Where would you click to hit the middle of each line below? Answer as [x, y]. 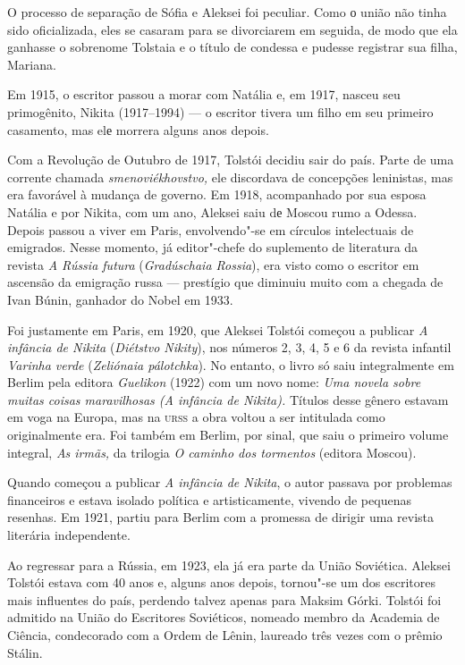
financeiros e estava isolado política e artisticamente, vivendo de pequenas [209, 499]
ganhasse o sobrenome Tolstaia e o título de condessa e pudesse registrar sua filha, [232, 47]
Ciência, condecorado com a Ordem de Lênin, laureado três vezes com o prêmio [225, 635]
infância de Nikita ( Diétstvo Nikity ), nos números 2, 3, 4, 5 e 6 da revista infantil [229, 347]
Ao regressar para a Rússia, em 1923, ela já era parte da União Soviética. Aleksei [229, 564]
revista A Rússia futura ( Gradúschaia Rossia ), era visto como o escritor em [213, 264]
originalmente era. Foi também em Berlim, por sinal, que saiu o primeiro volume [228, 435]
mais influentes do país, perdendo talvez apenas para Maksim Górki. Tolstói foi [224, 599]
